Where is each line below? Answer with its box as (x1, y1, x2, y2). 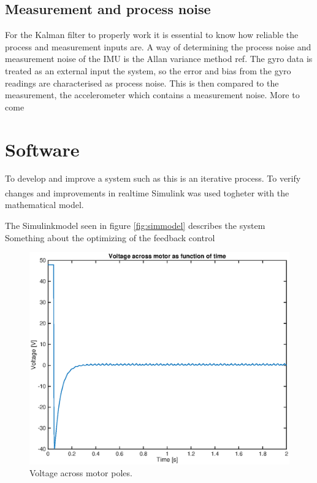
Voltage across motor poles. (29, 466, 132, 479)
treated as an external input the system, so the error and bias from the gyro (5, 64, 291, 77)
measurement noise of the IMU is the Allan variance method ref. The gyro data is (5, 52, 313, 65)
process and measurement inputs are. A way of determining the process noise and (5, 40, 311, 53)
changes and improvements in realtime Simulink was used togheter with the (5, 186, 289, 199)
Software (5, 136, 80, 161)
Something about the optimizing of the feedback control (5, 231, 215, 244)
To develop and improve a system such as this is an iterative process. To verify (5, 172, 301, 185)
